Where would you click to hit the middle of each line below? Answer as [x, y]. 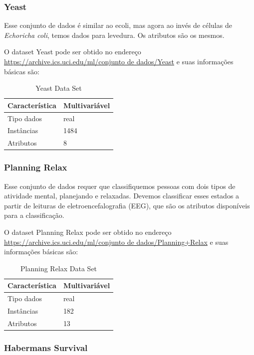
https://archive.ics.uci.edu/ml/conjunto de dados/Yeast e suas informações [119, 61]
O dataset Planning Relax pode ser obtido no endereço [88, 232]
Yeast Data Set [59, 88]
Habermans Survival [46, 347]
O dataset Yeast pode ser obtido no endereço [73, 52]
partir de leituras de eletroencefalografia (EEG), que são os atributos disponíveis [127, 205]
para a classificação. [34, 215]
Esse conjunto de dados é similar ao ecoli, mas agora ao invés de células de [118, 25]
